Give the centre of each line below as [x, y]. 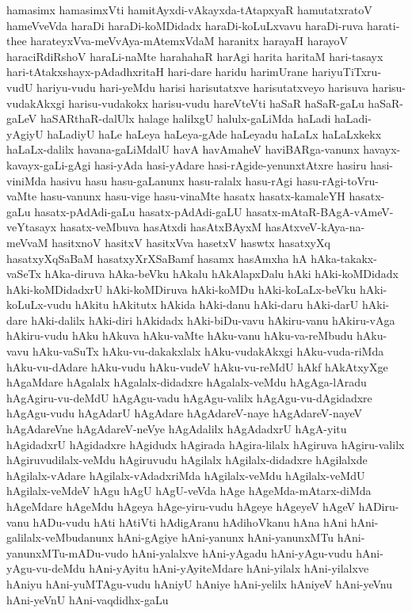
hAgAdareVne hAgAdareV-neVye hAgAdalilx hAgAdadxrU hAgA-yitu [177, 429]
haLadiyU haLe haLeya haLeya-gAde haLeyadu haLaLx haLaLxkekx [214, 133]
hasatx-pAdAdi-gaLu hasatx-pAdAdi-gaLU [138, 211]
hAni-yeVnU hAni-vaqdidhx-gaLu [88, 599]
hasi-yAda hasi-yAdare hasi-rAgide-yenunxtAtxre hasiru [231, 164]
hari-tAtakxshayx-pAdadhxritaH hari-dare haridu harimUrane [157, 72]
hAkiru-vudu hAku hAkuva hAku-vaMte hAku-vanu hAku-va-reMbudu [180, 335]
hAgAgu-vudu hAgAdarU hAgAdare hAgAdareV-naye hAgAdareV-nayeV [184, 413]
